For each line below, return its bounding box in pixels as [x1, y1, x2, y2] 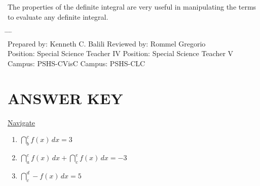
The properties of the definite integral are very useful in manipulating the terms [8, 2, 256, 12]
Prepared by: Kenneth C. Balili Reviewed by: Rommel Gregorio [8, 38, 206, 49]
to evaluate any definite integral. [8, 11, 108, 22]
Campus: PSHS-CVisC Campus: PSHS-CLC [8, 58, 145, 68]
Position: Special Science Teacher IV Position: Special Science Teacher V [8, 48, 234, 59]
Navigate [8, 117, 35, 127]
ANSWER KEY [8, 87, 123, 108]
